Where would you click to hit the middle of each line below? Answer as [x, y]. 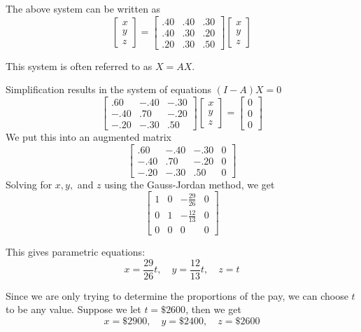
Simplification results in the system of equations [109, 89]
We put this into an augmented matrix [89, 136]
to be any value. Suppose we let [73, 309]
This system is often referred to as [79, 65]
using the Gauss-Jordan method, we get [190, 184]
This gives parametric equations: [76, 252]
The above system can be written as [83, 8]
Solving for [29, 184]
